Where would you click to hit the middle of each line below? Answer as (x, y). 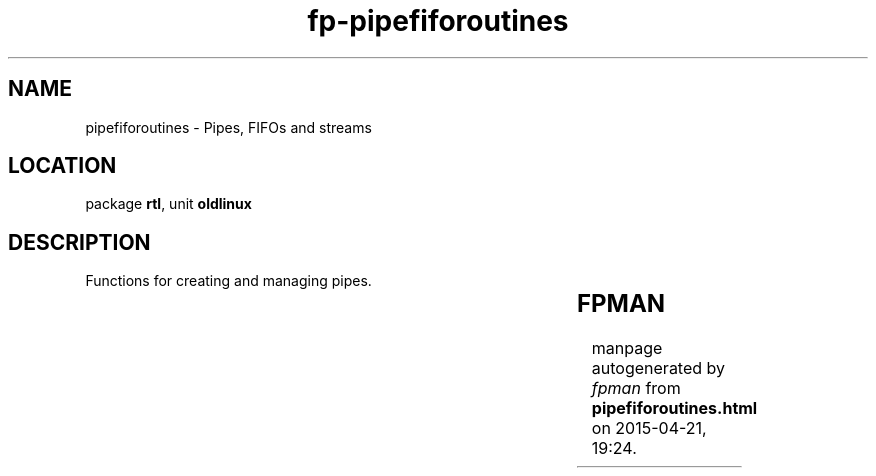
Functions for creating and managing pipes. (228, 281)
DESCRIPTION (79, 242)
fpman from (636, 388)
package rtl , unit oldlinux (168, 204)
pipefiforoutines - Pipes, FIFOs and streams (228, 127)
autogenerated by (658, 368)
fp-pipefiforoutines (438, 21)
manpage (627, 348)
